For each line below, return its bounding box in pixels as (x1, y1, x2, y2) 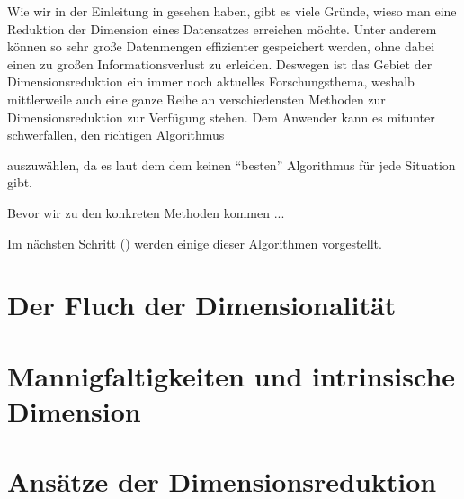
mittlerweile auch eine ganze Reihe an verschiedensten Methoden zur (7, 89, 386, 108)
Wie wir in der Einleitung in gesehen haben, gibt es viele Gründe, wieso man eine (7, 2, 457, 20)
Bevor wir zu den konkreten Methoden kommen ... (7, 203, 285, 222)
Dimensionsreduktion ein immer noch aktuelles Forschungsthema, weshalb (7, 72, 415, 91)
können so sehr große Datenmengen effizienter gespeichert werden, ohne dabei (7, 37, 435, 56)
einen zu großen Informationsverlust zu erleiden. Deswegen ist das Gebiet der (7, 54, 433, 73)
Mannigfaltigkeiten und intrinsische (7, 357, 456, 394)
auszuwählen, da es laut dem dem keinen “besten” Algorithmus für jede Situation (7, 155, 456, 174)
